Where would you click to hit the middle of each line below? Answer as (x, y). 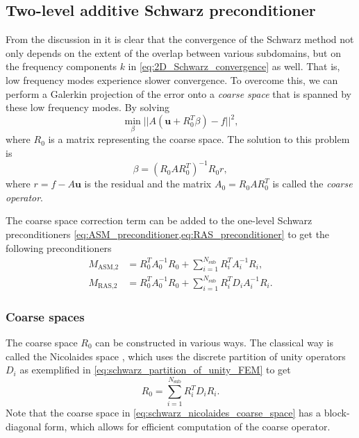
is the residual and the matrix (148, 184)
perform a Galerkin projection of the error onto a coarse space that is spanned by (178, 93)
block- (337, 413)
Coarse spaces (45, 316)
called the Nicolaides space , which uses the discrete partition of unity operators (176, 356)
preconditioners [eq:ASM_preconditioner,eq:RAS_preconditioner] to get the (168, 234)
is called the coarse (312, 184)
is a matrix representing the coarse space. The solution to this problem (199, 139)
